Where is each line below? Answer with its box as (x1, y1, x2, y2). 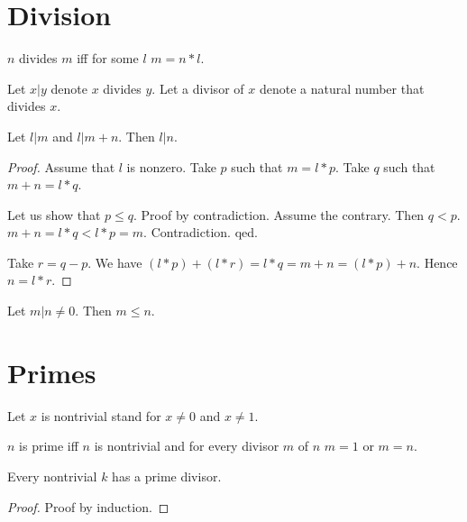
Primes (7, 353, 96, 390)
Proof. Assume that (7, 157, 115, 176)
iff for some (77, 49, 139, 68)
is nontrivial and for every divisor (94, 436, 279, 455)
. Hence (417, 252, 458, 271)
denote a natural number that (259, 78, 425, 97)
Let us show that (7, 205, 101, 224)
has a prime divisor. (112, 466, 222, 485)
